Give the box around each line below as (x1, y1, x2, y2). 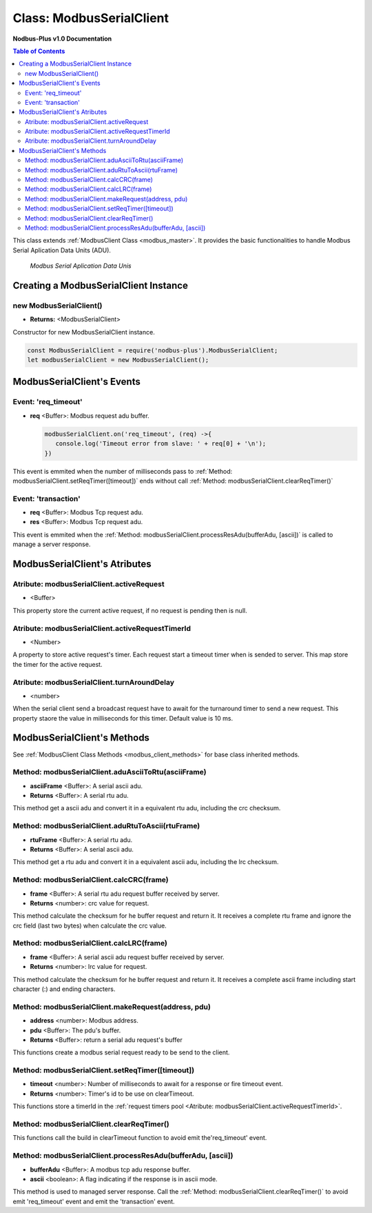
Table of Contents (12, 47, 65, 55)
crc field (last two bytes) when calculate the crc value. (12, 921, 167, 930)
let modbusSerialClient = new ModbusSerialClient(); (27, 356, 209, 364)
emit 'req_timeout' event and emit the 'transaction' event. (12, 1197, 175, 1205)
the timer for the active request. (12, 660, 103, 668)
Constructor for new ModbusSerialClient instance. (12, 328, 155, 336)
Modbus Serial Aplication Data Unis (30, 262, 132, 270)
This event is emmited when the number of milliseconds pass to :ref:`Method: (12, 467, 233, 475)
